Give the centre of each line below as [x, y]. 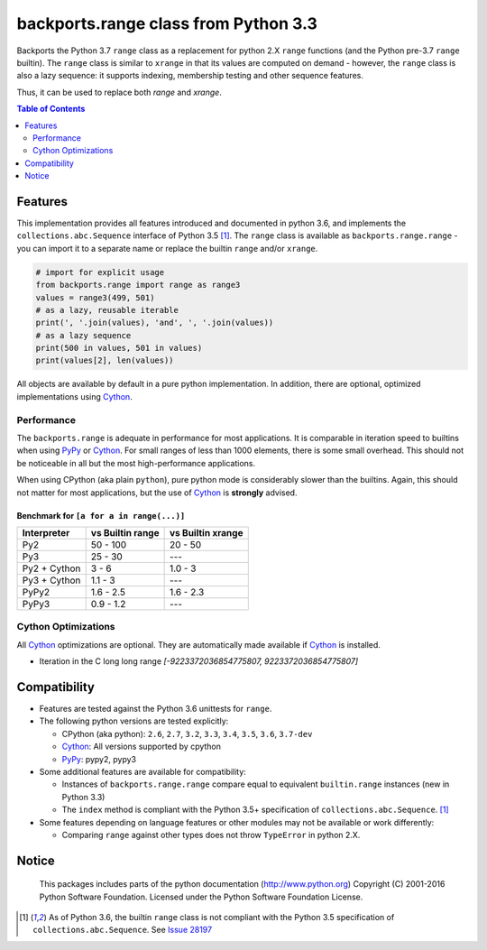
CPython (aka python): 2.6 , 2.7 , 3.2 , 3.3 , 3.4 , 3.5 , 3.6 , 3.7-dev [187, 733]
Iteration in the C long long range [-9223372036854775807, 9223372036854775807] [199, 661]
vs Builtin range [125, 532]
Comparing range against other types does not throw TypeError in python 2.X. [211, 835]
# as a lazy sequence [83, 335]
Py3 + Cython [51, 580]
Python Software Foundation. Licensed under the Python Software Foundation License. [201, 897]
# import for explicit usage [100, 272]
